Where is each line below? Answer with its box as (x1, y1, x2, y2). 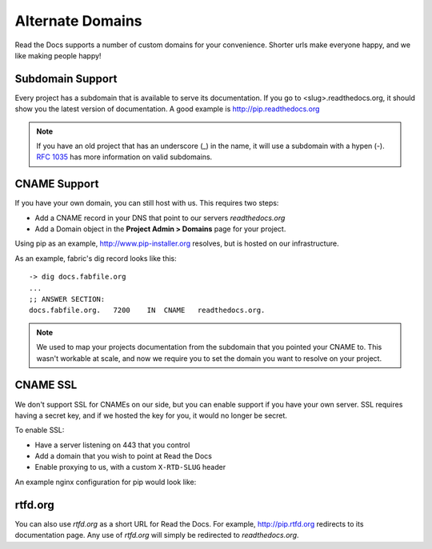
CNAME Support (14, 177, 99, 191)
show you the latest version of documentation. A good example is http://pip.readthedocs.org (14, 104, 320, 114)
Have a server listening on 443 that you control (34, 440, 190, 450)
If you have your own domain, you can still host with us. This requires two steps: (14, 198, 279, 208)
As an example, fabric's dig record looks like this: (14, 253, 178, 263)
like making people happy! (14, 50, 102, 60)
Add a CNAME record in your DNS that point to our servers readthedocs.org (34, 213, 286, 222)
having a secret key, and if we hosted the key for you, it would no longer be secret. (14, 411, 288, 420)
